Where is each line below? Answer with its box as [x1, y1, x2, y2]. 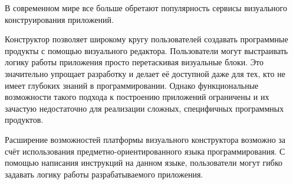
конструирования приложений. [5, 13, 114, 25]
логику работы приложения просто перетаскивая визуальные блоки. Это [5, 56, 264, 68]
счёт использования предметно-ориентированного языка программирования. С [5, 145, 285, 157]
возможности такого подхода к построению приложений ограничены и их [5, 91, 269, 103]
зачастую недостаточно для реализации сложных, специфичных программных [5, 102, 284, 114]
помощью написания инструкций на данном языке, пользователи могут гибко [5, 156, 283, 169]
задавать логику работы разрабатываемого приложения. [5, 168, 203, 180]
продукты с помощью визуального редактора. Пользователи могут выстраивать [5, 44, 288, 56]
